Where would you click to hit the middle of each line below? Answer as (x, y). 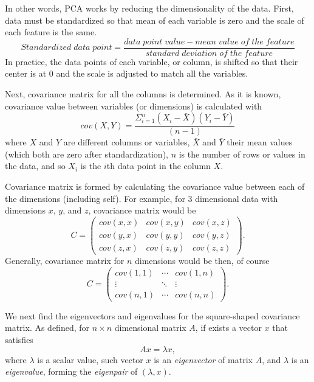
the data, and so (35, 166)
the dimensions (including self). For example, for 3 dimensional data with (142, 198)
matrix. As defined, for (47, 328)
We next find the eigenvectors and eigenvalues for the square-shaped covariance (152, 315)
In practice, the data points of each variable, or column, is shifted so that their (152, 61)
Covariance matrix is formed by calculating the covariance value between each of (155, 186)
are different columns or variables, (127, 142)
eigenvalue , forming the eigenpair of (71, 371)
